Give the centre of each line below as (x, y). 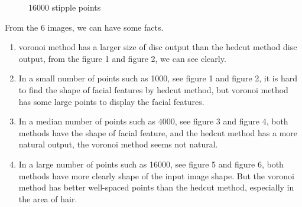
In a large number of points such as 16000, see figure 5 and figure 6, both (151, 164)
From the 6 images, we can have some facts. (84, 27)
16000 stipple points (65, 7)
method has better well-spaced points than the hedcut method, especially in (156, 187)
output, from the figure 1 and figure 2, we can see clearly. (122, 58)
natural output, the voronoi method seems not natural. (118, 144)
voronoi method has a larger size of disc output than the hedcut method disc (158, 47)
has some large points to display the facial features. (111, 101)
